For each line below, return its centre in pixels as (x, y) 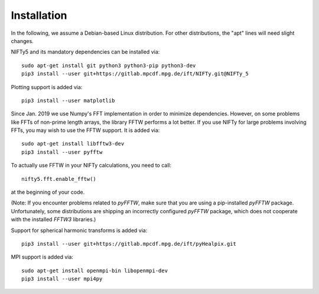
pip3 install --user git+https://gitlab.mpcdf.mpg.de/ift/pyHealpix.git (129, 244)
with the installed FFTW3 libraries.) (53, 219)
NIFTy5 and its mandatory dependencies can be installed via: (85, 52)
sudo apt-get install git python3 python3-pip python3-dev (109, 65)
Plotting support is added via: (47, 87)
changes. (22, 41)
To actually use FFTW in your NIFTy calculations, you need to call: (91, 166)
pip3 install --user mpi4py (62, 279)
